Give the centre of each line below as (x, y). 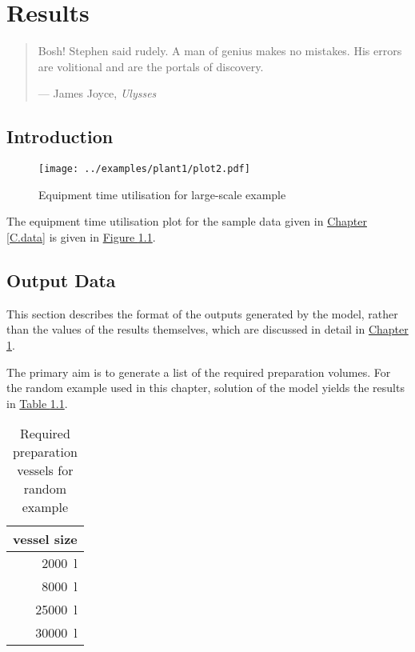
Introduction (60, 136)
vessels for (45, 470)
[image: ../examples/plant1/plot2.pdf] (144, 169)
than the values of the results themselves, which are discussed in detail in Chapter (207, 329)
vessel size (45, 539)
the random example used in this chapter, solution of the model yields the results (206, 388)
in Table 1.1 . (37, 403)
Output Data (61, 280)
